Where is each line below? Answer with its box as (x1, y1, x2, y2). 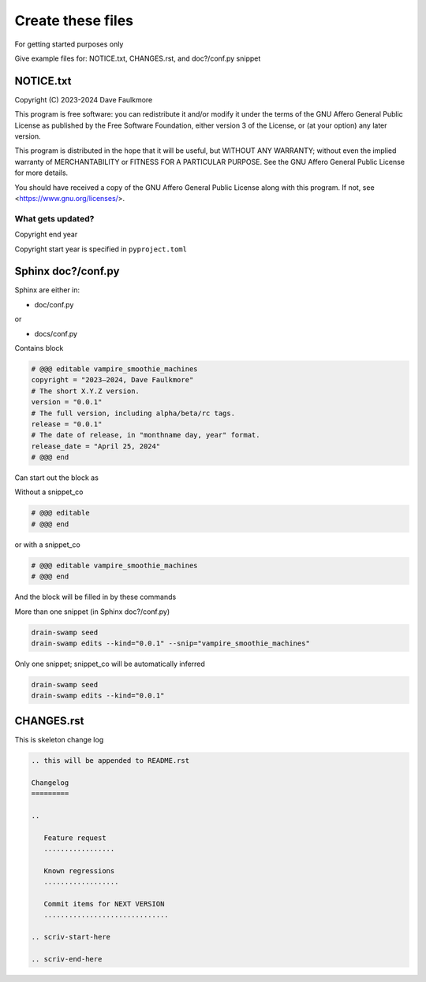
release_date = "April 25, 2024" (31, 441, 161, 451)
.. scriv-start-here (31, 932, 110, 942)
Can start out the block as (14, 473, 99, 482)
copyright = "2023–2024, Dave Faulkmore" (31, 375, 194, 385)
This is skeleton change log (14, 735, 104, 744)
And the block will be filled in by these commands (14, 592, 177, 602)
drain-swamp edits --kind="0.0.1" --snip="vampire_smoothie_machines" (31, 638, 311, 648)
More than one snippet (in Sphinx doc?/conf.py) (14, 607, 170, 616)
